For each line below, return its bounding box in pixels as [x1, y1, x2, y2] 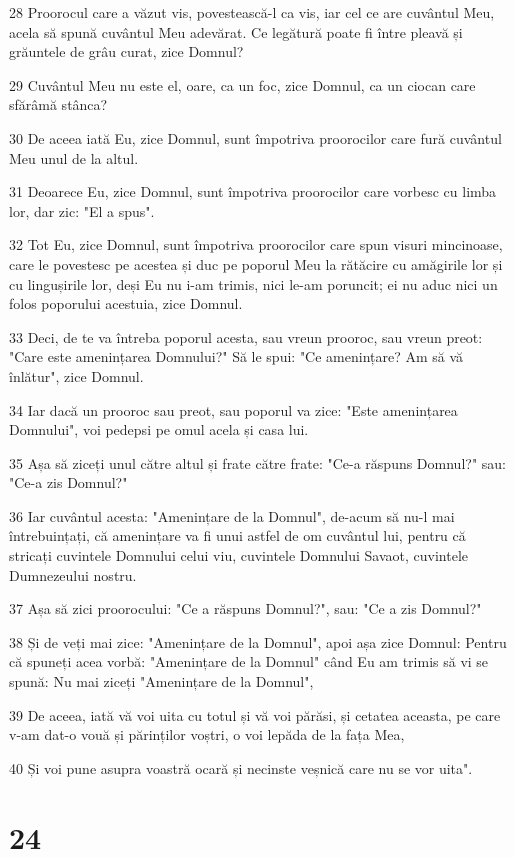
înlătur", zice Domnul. [9, 365, 144, 386]
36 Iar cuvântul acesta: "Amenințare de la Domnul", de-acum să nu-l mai [9, 505, 455, 526]
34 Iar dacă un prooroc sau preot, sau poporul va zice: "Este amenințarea [9, 399, 458, 420]
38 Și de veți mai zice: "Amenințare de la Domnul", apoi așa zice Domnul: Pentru [9, 631, 507, 652]
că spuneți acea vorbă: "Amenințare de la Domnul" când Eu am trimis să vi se [9, 651, 489, 672]
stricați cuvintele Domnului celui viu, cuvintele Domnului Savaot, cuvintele [9, 545, 469, 566]
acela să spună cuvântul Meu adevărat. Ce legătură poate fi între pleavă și [9, 21, 463, 42]
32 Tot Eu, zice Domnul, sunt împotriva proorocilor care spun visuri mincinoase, [9, 234, 503, 255]
